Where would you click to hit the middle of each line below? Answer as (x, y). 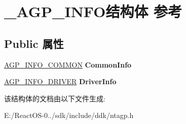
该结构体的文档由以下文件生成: (55, 98)
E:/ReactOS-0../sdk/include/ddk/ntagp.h (69, 115)
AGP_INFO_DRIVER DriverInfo (60, 81)
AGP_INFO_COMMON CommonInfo (68, 64)
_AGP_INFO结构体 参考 (93, 11)
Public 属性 (34, 43)
